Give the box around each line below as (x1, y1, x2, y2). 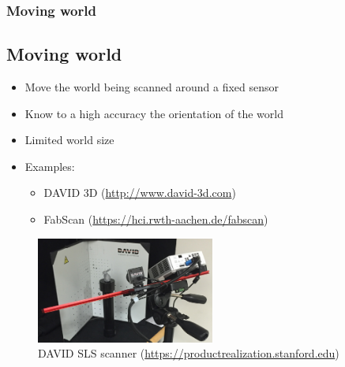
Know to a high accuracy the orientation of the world (24, 105, 283, 121)
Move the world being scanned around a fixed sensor (24, 79, 279, 95)
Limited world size (24, 132, 114, 148)
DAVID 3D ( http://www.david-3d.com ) (43, 184, 236, 201)
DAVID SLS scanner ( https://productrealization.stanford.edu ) (38, 345, 339, 361)
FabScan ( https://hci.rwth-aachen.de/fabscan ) (43, 211, 268, 228)
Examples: (24, 158, 75, 174)
